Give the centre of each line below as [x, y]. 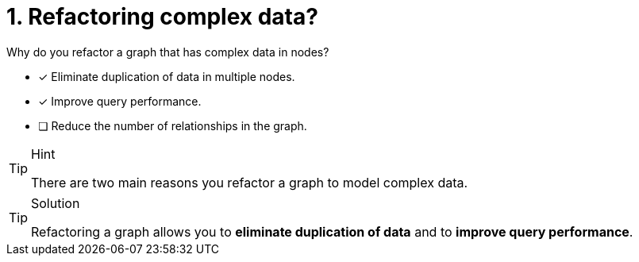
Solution [56, 203]
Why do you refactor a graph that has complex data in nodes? [168, 52]
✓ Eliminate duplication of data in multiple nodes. [167, 76]
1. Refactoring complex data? [162, 17]
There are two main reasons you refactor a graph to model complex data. [250, 182]
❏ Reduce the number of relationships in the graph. [173, 125]
